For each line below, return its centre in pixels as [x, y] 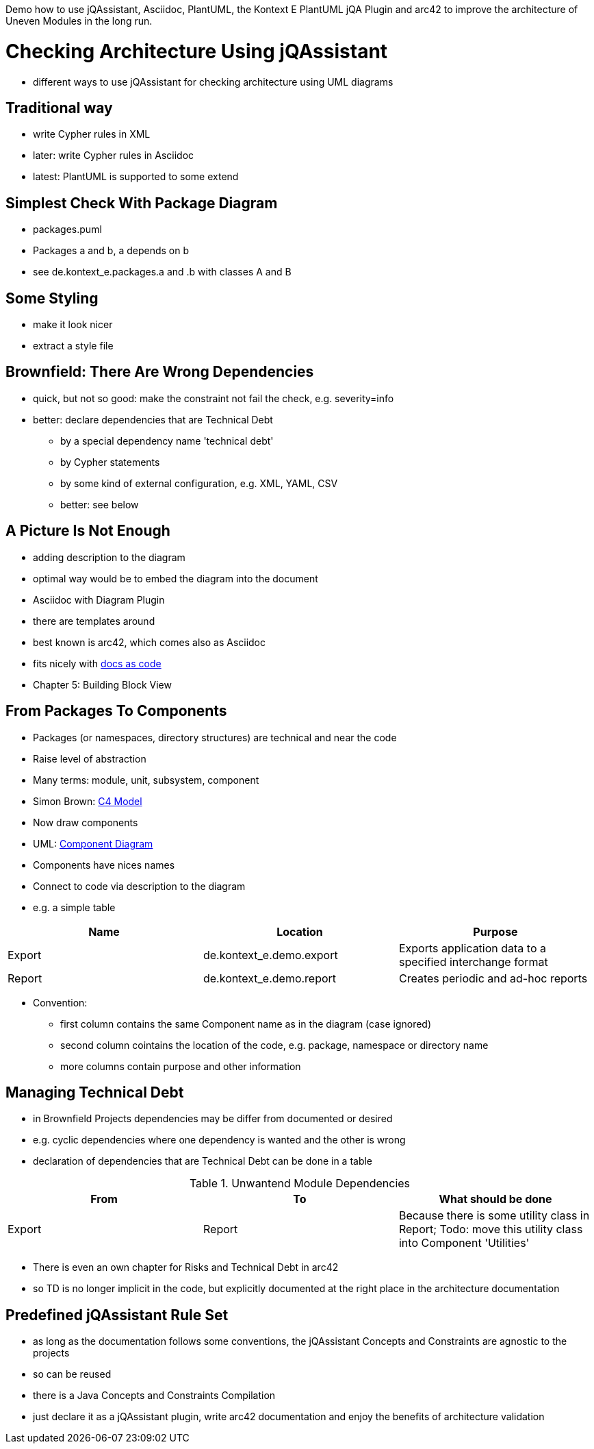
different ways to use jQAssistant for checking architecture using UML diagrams [213, 82]
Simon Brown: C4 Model [88, 801]
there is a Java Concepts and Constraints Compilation [154, 1396]
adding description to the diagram [109, 557]
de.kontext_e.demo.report [270, 978]
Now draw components [86, 822]
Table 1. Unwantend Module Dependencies [300, 1184]
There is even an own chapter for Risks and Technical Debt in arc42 [186, 1267]
